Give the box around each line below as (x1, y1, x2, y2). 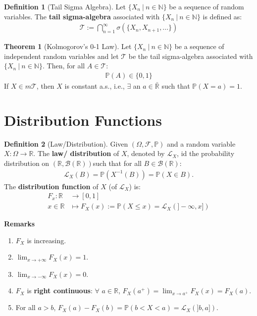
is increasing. (27, 235, 66, 245)
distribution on (4, 158, 50, 168)
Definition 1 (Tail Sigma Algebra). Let (4, 1, 126, 11)
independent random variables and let (4, 51, 119, 61)
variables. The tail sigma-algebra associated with (4, 11, 160, 21)
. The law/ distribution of (33, 148, 119, 158)
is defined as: (203, 11, 242, 21)
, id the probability (177, 148, 235, 158)
